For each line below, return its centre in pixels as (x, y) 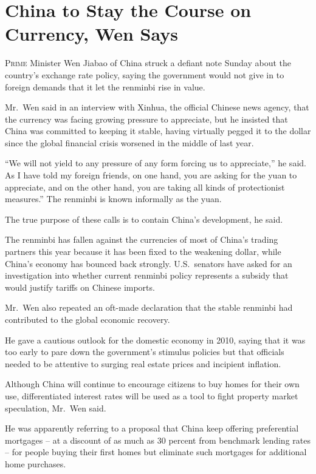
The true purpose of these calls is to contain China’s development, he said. (144, 219)
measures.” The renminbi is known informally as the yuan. (113, 199)
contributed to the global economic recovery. (88, 319)
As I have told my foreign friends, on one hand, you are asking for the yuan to (151, 175)
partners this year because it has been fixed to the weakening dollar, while (143, 252)
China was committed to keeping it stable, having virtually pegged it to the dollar (158, 131)
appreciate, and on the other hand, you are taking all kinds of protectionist (145, 187)
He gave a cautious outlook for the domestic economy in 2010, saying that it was (155, 340)
